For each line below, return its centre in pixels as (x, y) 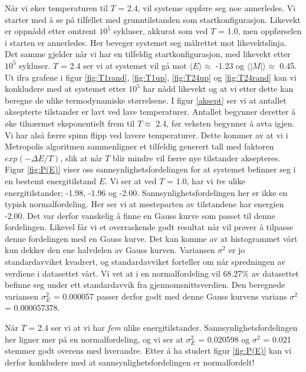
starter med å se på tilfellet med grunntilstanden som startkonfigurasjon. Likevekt (153, 19)
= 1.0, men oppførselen (260, 31)
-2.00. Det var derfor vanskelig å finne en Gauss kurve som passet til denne (140, 215)
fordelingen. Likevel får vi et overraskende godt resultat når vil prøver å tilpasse (149, 227)
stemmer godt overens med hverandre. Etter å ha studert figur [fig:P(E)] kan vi (148, 351)
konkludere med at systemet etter (65, 89)
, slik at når (81, 157)
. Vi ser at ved (131, 180)
